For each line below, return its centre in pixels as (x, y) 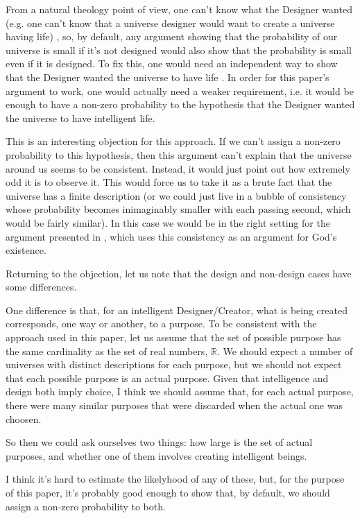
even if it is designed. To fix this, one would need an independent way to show (172, 63)
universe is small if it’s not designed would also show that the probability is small (179, 50)
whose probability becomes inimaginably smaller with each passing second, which (178, 209)
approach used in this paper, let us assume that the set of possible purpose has (173, 337)
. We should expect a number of (285, 351)
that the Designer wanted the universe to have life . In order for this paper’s (168, 77)
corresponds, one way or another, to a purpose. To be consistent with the (161, 323)
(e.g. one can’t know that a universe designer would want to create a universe (170, 23)
